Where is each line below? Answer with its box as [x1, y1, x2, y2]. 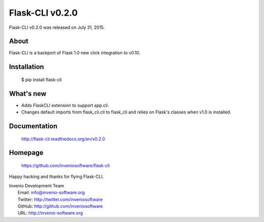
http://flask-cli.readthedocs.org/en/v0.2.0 [21, 136, 105, 142]
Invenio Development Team [9, 182, 65, 188]
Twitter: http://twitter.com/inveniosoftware [18, 196, 103, 202]
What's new [9, 89, 46, 98]
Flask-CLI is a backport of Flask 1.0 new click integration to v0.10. [9, 50, 140, 56]
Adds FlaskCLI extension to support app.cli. [21, 102, 110, 108]
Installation [9, 63, 44, 71]
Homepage [9, 149, 44, 157]
